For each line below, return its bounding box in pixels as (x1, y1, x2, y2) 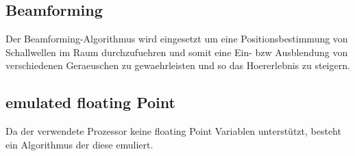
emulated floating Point (5, 92, 175, 113)
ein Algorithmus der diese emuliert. (5, 137, 154, 151)
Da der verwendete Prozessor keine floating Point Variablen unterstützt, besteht (5, 124, 341, 138)
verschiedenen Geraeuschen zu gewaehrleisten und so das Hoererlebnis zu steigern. (5, 58, 350, 73)
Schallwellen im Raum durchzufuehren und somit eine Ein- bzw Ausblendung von (5, 44, 348, 59)
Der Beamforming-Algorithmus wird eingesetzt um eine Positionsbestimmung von (5, 31, 348, 46)
